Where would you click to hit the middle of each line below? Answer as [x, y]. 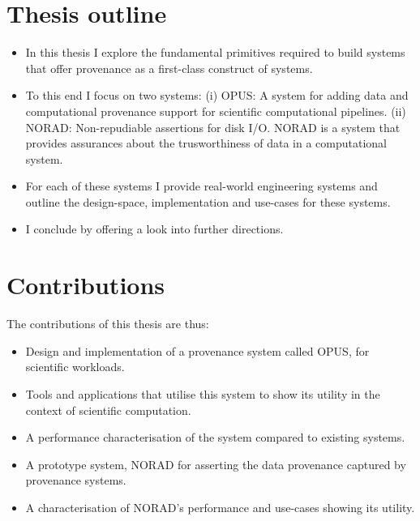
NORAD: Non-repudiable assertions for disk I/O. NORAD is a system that [213, 127]
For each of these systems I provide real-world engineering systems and [201, 186]
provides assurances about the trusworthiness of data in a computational [206, 143]
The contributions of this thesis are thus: [108, 324]
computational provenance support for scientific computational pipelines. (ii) [216, 111]
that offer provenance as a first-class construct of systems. [169, 68]
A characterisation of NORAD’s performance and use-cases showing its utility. [220, 507]
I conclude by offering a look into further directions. [154, 229]
